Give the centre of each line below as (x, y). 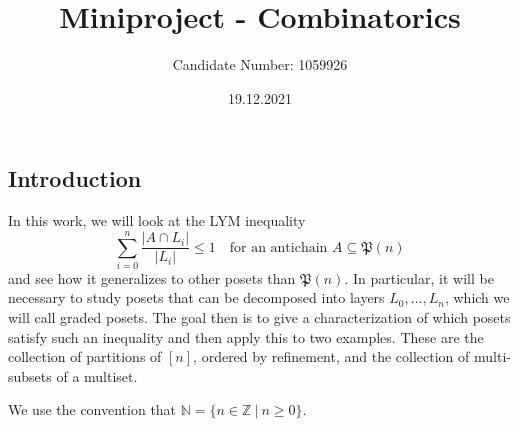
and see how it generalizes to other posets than (152, 277)
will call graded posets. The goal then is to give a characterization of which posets (259, 317)
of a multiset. (97, 375)
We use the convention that (92, 409)
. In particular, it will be (419, 277)
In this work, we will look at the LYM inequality (157, 220)
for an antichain (278, 247)
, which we (477, 297)
